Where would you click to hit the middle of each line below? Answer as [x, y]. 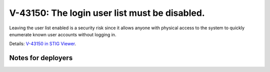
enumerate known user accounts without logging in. [63, 34]
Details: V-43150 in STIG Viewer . [43, 44]
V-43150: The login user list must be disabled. [107, 13]
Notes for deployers [41, 58]
